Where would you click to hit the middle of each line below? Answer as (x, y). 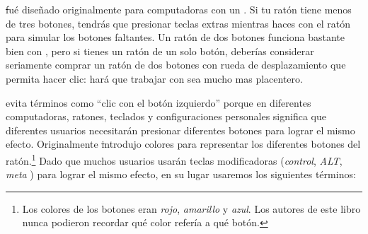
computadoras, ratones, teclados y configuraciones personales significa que (166, 116)
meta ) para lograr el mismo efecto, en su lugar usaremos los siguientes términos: (181, 174)
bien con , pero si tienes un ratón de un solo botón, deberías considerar (160, 51)
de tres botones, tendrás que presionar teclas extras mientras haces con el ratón (178, 23)
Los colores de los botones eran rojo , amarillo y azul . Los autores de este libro (191, 208)
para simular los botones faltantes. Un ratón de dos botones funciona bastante (176, 37)
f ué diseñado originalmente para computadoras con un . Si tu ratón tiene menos (179, 9)
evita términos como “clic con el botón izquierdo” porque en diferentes (159, 102)
